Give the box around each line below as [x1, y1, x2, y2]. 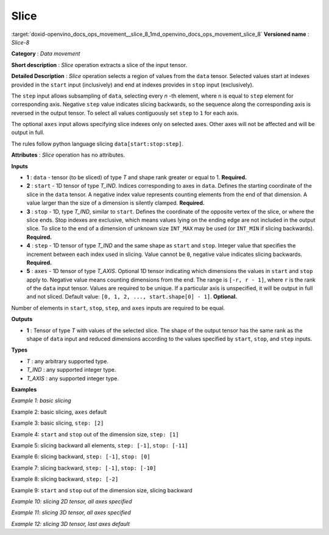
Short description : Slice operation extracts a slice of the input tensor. [11, 61, 188, 68]
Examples [11, 386, 37, 393]
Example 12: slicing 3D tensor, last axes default [11, 520, 130, 527]
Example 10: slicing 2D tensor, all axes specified [11, 497, 132, 505]
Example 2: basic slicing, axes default [11, 408, 107, 416]
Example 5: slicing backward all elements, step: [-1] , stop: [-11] [11, 442, 188, 449]
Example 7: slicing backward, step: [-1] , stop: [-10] [11, 464, 157, 472]
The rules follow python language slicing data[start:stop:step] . [11, 140, 184, 147]
